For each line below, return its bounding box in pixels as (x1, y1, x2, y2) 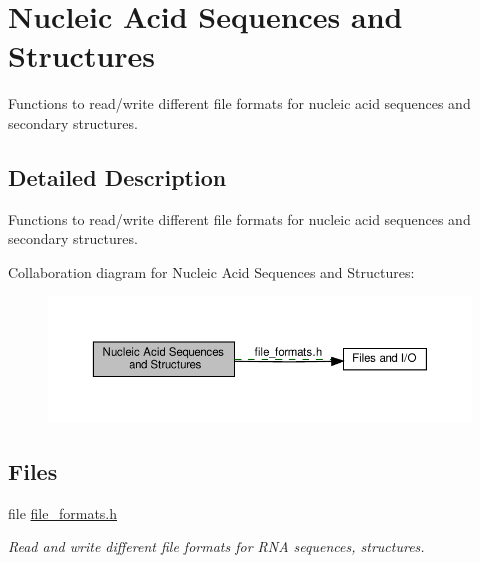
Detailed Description (8, 161, 227, 192)
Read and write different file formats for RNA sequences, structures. (8, 536, 425, 557)
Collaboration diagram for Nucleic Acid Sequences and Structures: (8, 261, 415, 282)
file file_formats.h (8, 502, 118, 523)
